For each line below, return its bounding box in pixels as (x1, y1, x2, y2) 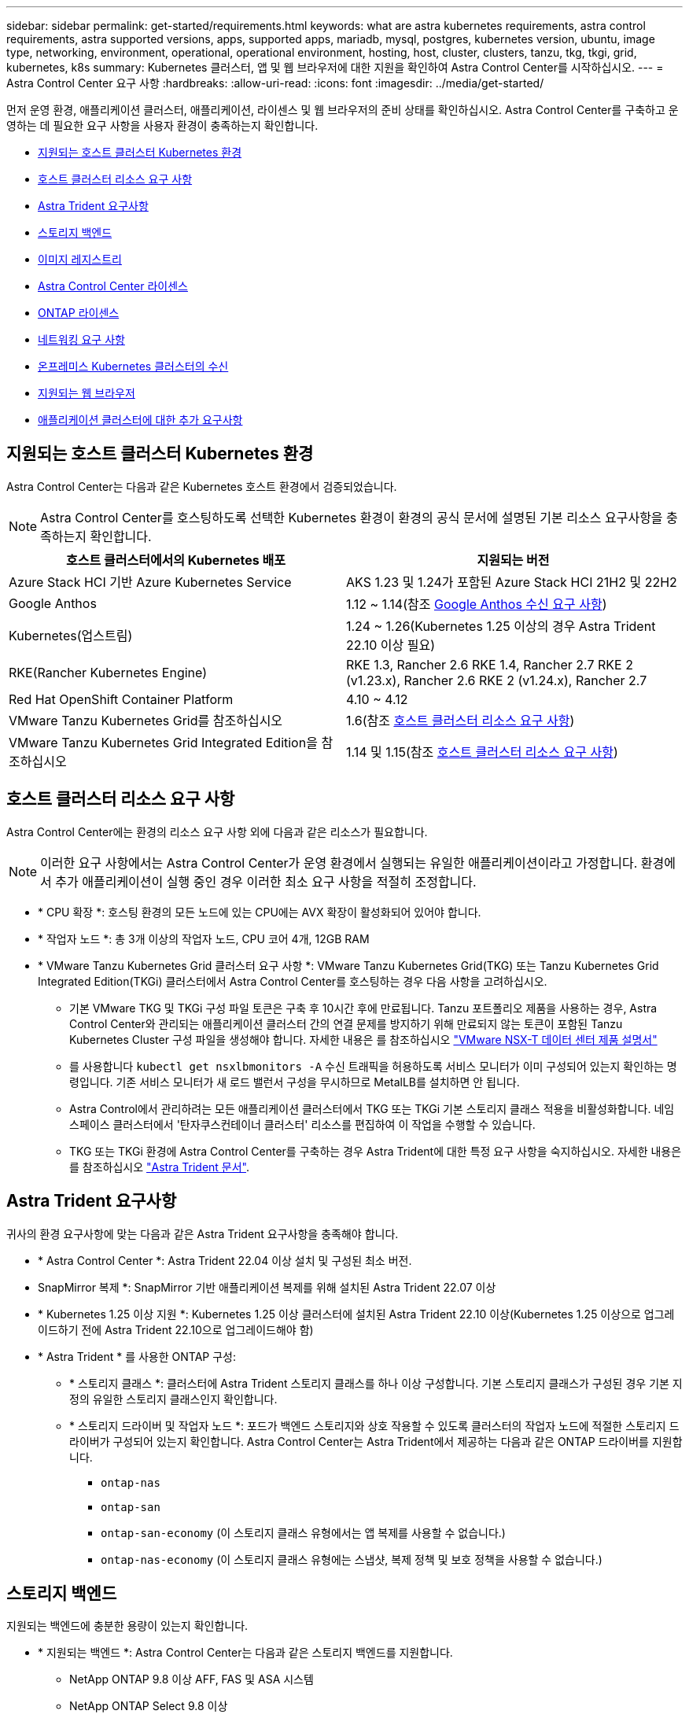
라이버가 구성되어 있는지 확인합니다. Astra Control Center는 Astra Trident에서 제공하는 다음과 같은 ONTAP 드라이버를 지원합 (69, 1434, 683, 1448)
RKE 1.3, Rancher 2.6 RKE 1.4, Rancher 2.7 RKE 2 (346, 656, 633, 673)
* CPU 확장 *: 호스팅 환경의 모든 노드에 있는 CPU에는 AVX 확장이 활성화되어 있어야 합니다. (38, 905, 481, 919)
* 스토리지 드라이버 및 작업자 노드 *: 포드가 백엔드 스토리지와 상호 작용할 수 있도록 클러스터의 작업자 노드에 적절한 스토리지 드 (69, 1418, 680, 1432)
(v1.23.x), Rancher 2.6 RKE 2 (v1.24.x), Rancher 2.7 (346, 672, 647, 688)
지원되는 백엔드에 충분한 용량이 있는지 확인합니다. (6, 1619, 249, 1633)
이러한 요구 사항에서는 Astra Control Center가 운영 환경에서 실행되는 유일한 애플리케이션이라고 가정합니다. (40, 854, 638, 871)
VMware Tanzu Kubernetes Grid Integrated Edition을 (9, 734, 318, 750)
